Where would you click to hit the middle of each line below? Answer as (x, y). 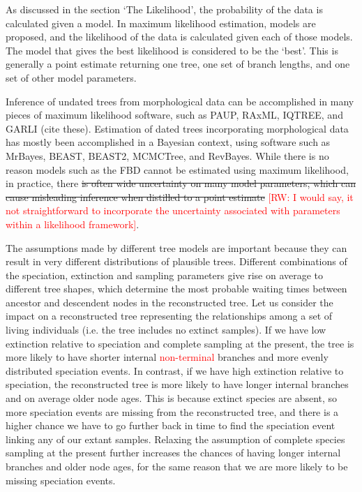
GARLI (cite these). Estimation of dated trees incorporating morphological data (177, 128)
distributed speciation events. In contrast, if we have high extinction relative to (175, 370)
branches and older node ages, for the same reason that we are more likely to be (177, 466)
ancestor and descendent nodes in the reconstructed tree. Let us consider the (169, 302)
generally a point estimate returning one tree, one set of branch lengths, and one (178, 64)
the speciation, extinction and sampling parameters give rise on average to (165, 275)
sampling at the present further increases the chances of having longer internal (173, 453)
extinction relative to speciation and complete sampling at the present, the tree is (180, 343)
